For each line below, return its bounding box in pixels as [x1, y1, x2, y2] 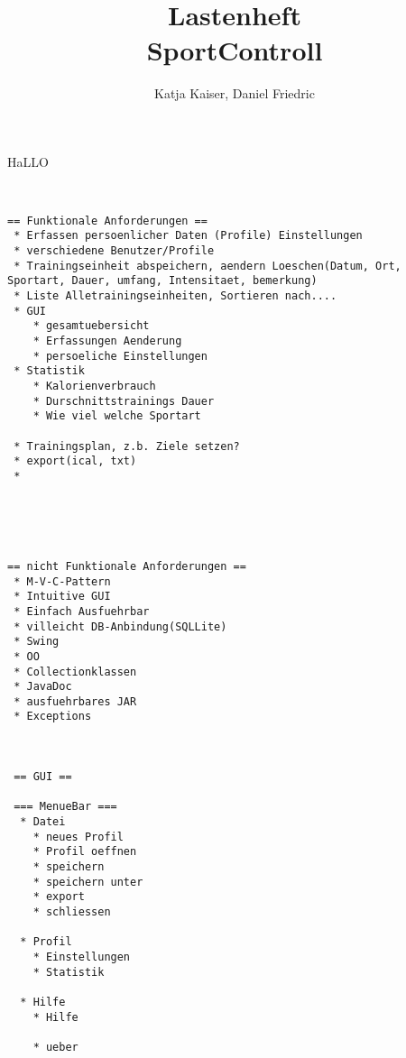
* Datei [20, 815, 66, 829]
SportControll [146, 32, 323, 69]
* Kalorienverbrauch [32, 380, 156, 393]
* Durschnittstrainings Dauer [32, 394, 215, 408]
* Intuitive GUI [14, 590, 111, 603]
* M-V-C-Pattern [14, 575, 111, 588]
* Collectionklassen [14, 665, 137, 678]
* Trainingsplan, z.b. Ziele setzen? [14, 439, 240, 453]
